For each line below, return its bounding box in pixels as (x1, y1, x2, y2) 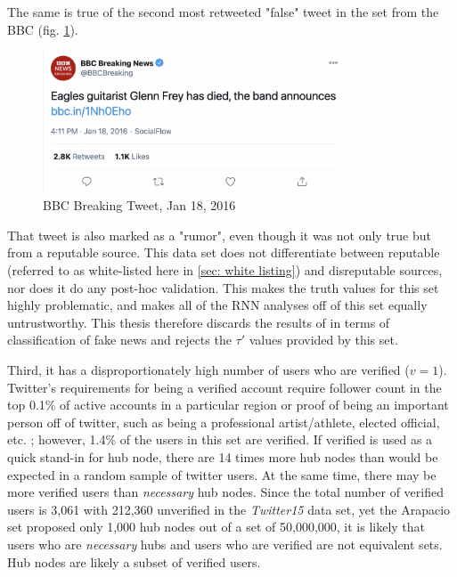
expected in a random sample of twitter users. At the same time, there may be (7, 465, 437, 484)
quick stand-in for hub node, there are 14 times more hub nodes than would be (7, 447, 438, 466)
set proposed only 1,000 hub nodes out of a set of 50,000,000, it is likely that (7, 517, 426, 536)
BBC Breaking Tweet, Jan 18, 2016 (43, 196, 236, 215)
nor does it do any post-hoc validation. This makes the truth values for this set (7, 278, 439, 297)
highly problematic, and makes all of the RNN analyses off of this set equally (7, 296, 428, 314)
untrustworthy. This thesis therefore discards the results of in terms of (7, 313, 390, 331)
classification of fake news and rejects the (7, 330, 232, 349)
